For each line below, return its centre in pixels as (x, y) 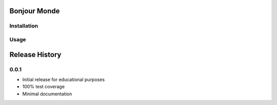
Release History (35, 54)
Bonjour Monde (35, 11)
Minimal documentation (47, 94)
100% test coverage (44, 87)
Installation (24, 26)
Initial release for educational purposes (64, 80)
